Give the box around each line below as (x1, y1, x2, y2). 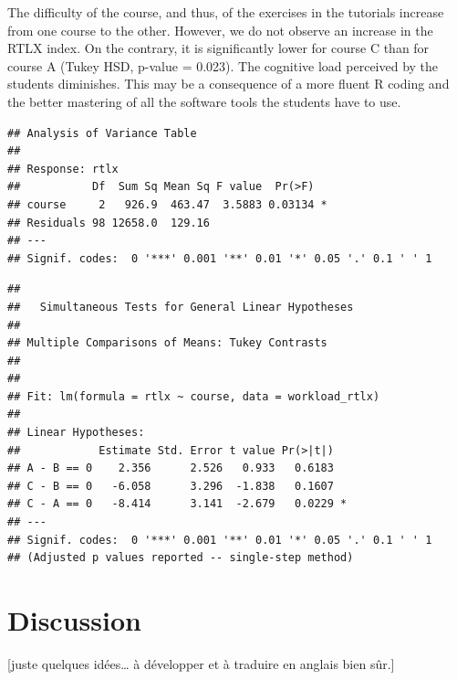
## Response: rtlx (7, 162, 119, 175)
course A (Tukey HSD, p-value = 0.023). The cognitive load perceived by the (7, 56, 439, 75)
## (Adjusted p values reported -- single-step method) (7, 551, 354, 565)
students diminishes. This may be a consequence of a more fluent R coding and (7, 74, 450, 93)
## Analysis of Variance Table (7, 126, 197, 140)
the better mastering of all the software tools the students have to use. (7, 91, 401, 111)
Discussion (7, 601, 141, 638)
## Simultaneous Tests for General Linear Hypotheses (7, 300, 354, 313)
